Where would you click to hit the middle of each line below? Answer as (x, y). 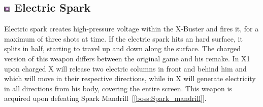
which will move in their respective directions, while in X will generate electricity (130, 78)
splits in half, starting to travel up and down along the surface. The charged (122, 48)
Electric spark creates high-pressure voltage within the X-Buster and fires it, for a (131, 29)
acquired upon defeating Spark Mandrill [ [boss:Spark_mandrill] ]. (105, 98)
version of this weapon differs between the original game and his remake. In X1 (127, 58)
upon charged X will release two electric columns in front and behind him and (125, 68)
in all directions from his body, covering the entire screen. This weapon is (118, 88)
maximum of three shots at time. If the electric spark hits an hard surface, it (123, 38)
